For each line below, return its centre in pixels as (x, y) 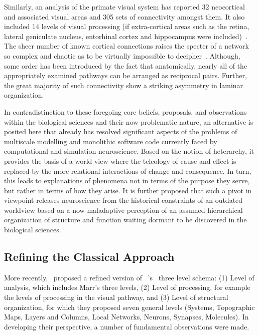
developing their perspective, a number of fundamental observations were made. (127, 326)
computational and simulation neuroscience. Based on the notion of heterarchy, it (129, 151)
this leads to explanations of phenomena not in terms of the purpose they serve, (127, 181)
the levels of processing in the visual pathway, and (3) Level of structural (116, 297)
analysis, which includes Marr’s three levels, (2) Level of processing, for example (127, 287)
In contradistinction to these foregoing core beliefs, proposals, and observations (125, 111)
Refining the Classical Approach (89, 257)
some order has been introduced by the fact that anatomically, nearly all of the (126, 65)
